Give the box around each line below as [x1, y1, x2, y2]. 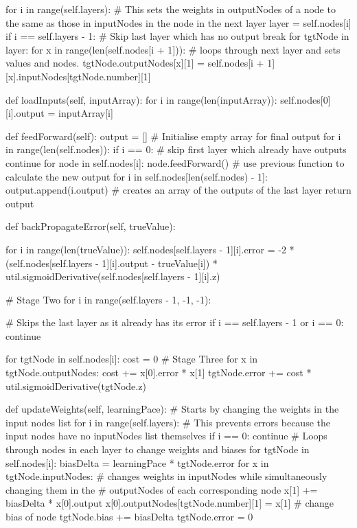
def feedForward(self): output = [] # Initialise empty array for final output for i [5, 128, 341, 143]
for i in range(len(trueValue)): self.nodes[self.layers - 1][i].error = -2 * [5, 242, 295, 256]
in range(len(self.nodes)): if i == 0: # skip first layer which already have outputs [5, 142, 347, 157]
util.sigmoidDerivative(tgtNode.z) [5, 378, 146, 393]
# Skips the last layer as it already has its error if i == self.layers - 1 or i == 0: [5, 315, 344, 330]
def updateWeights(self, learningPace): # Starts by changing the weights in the [5, 402, 339, 416]
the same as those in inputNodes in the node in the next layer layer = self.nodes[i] [5, 15, 352, 30]
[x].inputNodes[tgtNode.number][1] [5, 69, 151, 83]
